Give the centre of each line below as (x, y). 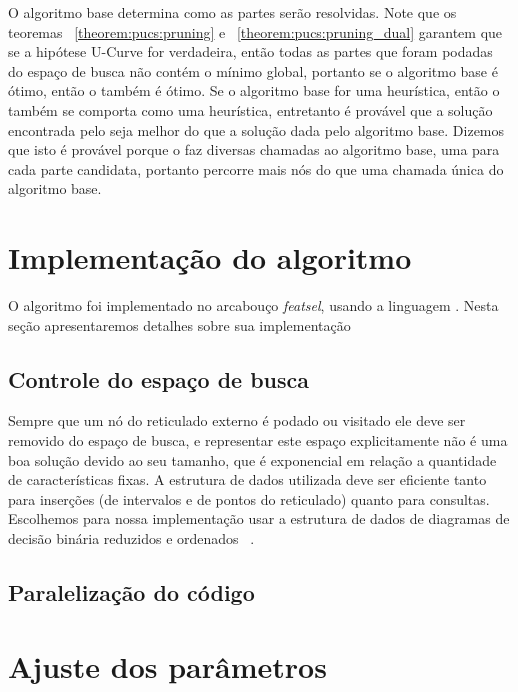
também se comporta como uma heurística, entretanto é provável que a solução (250, 109)
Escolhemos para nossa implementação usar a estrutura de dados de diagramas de (259, 518)
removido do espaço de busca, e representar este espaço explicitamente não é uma (258, 440)
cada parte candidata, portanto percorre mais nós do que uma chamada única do (256, 168)
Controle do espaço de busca (159, 378)
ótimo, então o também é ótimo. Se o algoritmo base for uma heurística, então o (254, 90)
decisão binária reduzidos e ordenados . (131, 538)
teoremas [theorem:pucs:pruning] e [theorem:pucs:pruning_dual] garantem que (255, 31)
